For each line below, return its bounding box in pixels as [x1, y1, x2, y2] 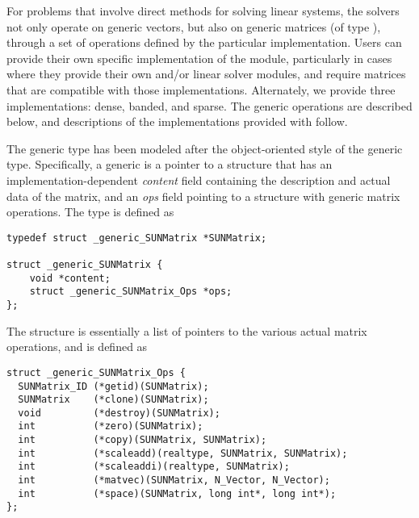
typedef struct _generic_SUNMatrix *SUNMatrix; [6, 232, 267, 244]
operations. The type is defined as [6, 203, 174, 220]
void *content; [29, 272, 111, 284]
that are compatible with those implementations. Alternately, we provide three [6, 81, 396, 98]
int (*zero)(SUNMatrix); [18, 420, 203, 432]
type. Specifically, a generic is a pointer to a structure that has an [6, 156, 333, 173]
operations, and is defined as [6, 338, 148, 355]
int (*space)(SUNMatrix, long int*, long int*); [18, 487, 337, 499]
